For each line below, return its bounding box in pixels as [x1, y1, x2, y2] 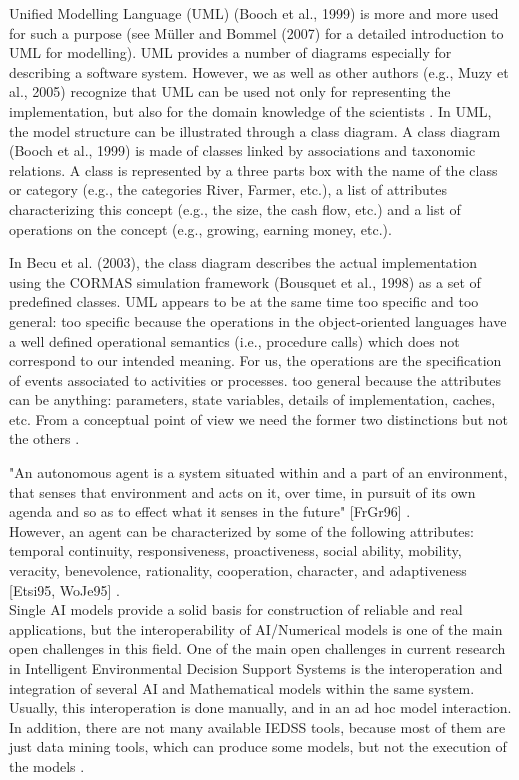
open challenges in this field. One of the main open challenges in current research [9, 638, 506, 659]
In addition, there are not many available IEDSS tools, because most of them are [9, 716, 506, 737]
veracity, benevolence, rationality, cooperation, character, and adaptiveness [9, 560, 467, 581]
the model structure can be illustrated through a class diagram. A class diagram [9, 120, 501, 141]
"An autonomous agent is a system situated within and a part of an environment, [9, 462, 508, 483]
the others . [9, 428, 80, 449]
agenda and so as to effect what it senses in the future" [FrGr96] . [9, 501, 411, 522]
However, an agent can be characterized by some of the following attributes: [9, 520, 474, 541]
